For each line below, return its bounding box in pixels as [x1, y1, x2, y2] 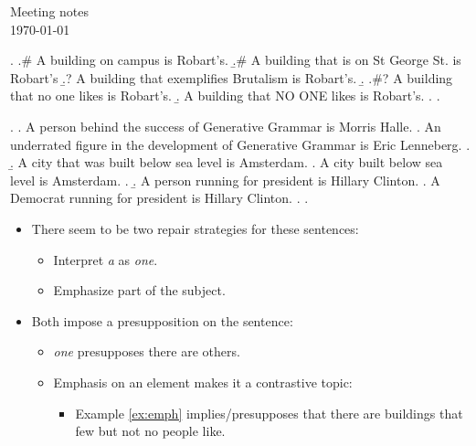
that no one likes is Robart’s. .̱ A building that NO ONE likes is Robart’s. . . [10, 86, 440, 105]
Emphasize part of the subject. [53, 281, 226, 300]
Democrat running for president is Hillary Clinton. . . [10, 188, 309, 207]
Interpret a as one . [53, 250, 158, 269]
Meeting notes [10, 2, 90, 20]
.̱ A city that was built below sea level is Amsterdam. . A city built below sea [10, 153, 443, 172]
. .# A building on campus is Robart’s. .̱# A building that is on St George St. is [10, 50, 461, 69]
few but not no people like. [75, 421, 226, 441]
